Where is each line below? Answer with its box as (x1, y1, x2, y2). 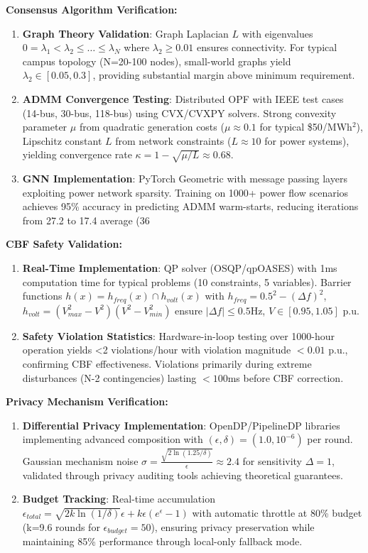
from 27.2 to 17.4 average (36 (22, 212, 150, 227)
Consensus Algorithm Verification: (6, 2, 178, 16)
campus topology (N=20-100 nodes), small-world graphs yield (22, 53, 291, 68)
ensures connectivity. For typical (196, 40, 337, 55)
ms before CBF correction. (227, 370, 344, 385)
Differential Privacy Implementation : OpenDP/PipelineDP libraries (22, 417, 340, 432)
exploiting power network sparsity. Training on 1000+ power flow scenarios (22, 185, 349, 199)
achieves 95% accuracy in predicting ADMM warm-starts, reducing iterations (22, 199, 359, 214)
